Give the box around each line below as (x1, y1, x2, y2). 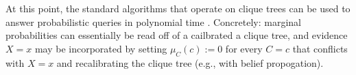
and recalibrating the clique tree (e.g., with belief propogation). (56, 55, 324, 70)
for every (225, 41, 263, 55)
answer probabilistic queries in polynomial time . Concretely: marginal (5, 14, 301, 29)
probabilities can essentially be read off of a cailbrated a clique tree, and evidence (5, 28, 348, 42)
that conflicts (292, 41, 348, 55)
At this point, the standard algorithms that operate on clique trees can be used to (5, 1, 351, 15)
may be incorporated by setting (34, 41, 167, 55)
